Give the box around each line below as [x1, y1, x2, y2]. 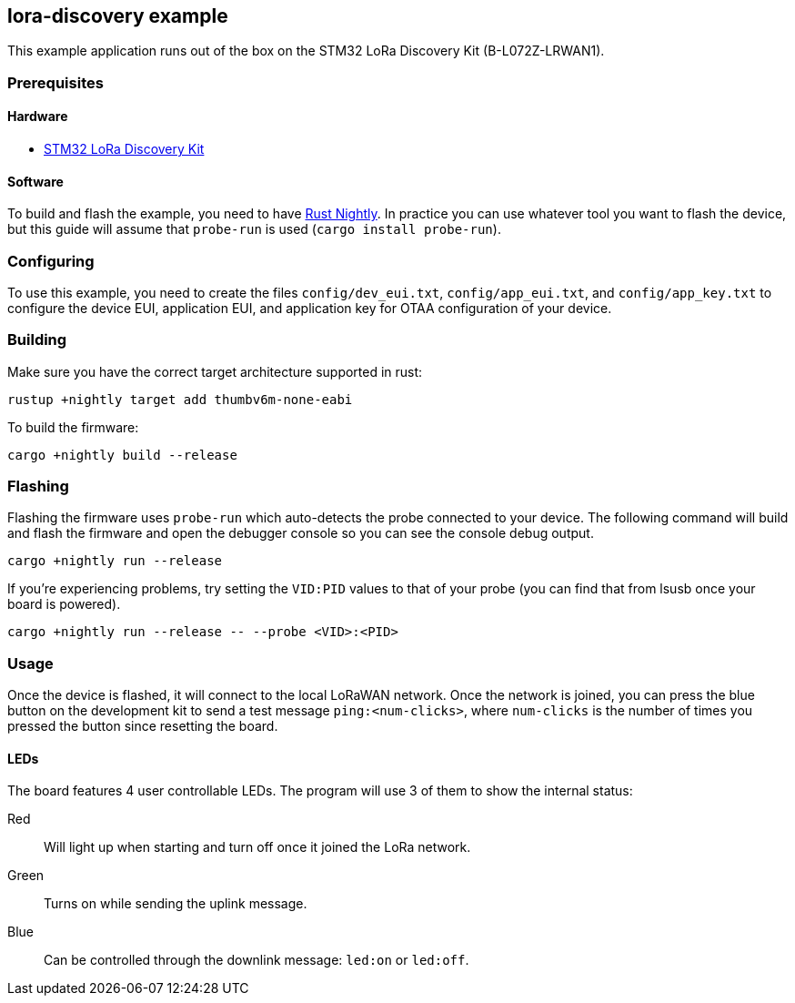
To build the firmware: [7, 419, 139, 435]
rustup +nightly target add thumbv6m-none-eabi [7, 391, 353, 407]
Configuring [7, 251, 95, 270]
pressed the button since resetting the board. [7, 718, 278, 735]
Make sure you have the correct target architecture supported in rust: [7, 363, 423, 380]
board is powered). [7, 596, 121, 613]
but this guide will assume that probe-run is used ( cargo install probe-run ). [7, 221, 501, 238]
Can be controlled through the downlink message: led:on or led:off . [44, 952, 469, 968]
